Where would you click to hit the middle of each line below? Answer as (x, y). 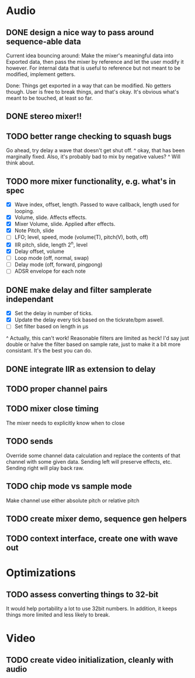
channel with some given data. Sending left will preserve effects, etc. (89, 461)
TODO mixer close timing (53, 409)
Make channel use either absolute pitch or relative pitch (73, 500)
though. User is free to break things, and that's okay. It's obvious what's (93, 92)
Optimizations (41, 573)
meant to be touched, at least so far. (50, 98)
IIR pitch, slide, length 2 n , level (51, 244)
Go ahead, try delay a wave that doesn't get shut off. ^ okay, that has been (95, 150)
